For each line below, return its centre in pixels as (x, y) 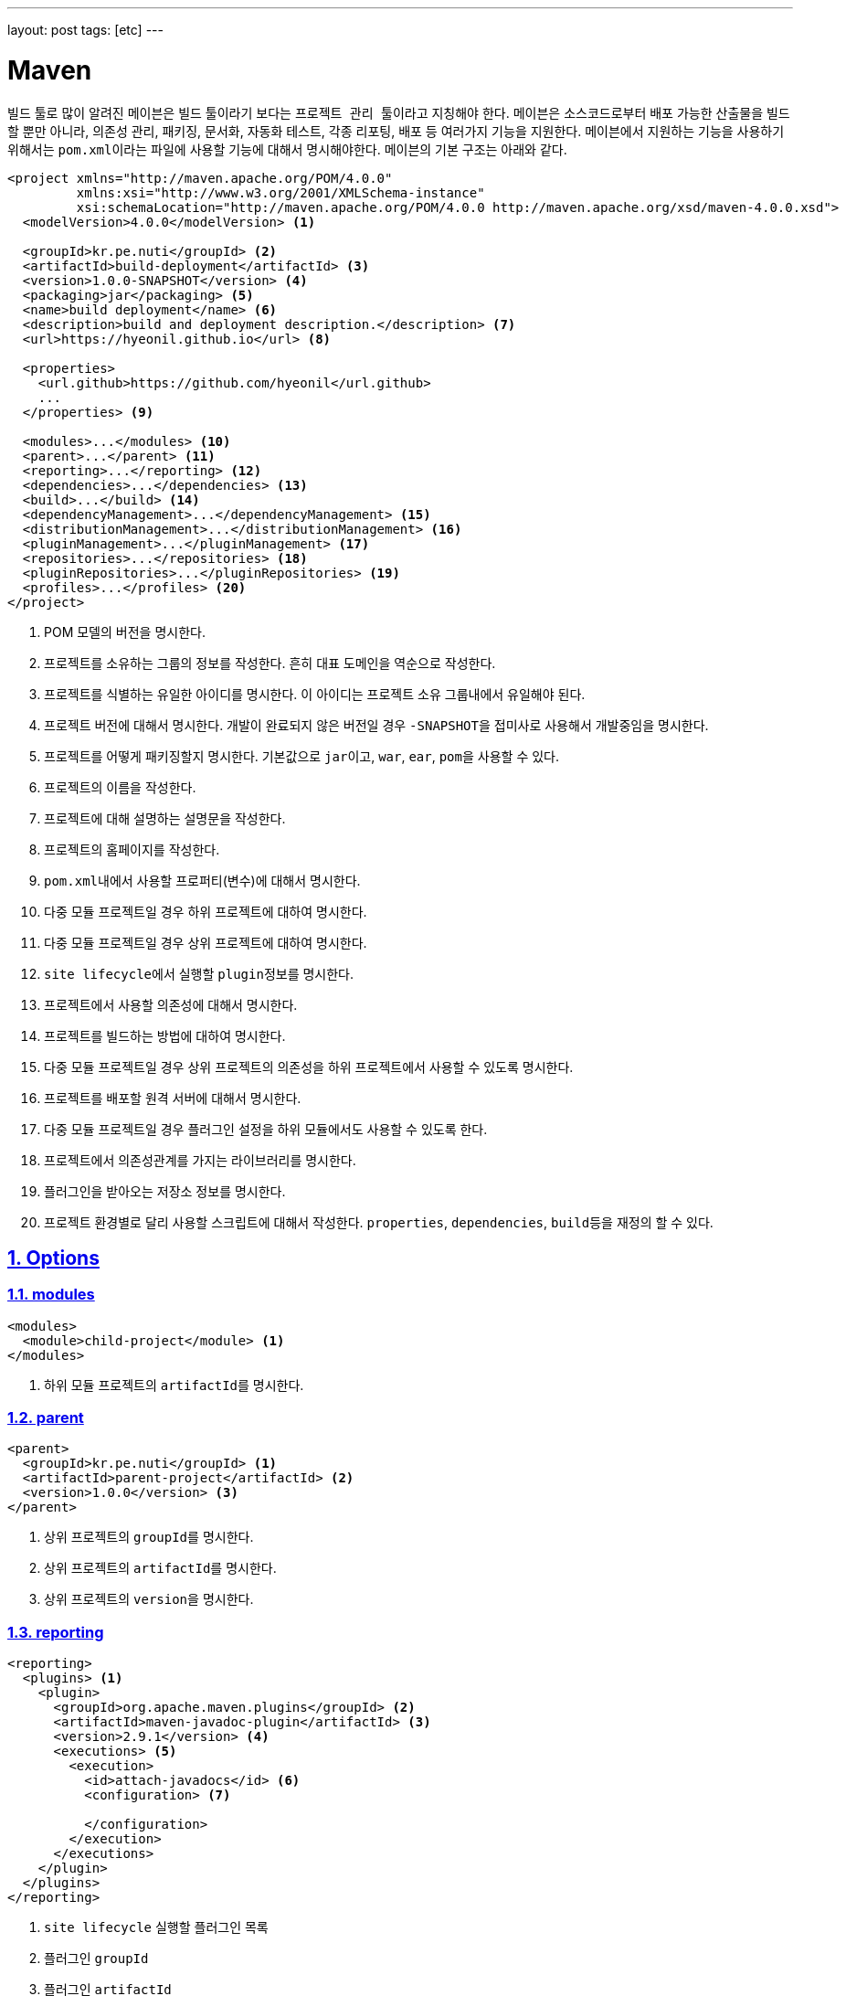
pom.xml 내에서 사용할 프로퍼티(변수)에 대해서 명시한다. (202, 880)
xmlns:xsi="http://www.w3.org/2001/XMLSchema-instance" (280, 192)
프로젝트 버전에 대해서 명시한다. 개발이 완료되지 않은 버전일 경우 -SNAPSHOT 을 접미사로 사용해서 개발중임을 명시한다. (376, 725)
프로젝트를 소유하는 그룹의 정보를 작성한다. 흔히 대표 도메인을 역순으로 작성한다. (270, 663)
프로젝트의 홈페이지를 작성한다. (132, 849)
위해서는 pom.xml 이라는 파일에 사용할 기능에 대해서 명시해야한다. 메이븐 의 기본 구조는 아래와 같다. (287, 149)
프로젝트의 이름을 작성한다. (120, 787)
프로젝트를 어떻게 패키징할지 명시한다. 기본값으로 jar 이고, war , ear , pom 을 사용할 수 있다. (301, 756)
